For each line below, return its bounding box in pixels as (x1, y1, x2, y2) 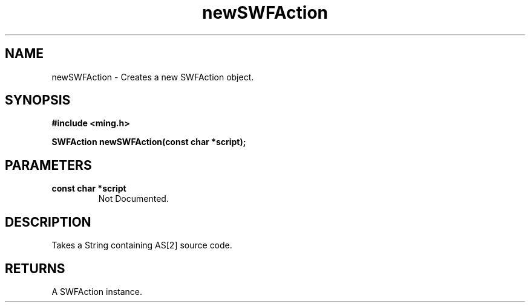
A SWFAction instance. (51, 286, 143, 297)
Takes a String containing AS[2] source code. (51, 240, 232, 251)
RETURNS (5, 260, 65, 276)
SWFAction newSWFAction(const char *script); (51, 137, 246, 147)
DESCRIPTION (5, 214, 91, 230)
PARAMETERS (5, 157, 92, 173)
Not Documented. (98, 193, 169, 204)
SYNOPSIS (5, 92, 71, 108)
